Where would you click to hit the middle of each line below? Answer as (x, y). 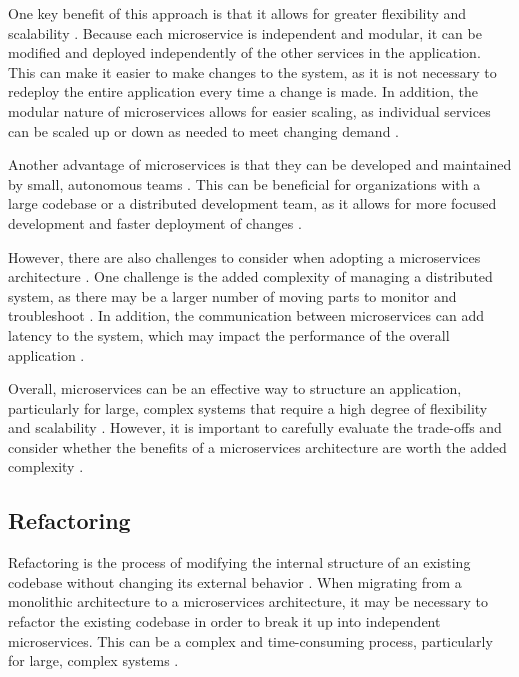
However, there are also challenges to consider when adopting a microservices (244, 256)
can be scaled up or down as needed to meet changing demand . (204, 130)
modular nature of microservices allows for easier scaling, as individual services (249, 110)
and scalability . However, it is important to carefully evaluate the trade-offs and (255, 427)
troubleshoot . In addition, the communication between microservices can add (246, 315)
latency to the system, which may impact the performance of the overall (229, 334)
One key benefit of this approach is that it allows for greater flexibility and (237, 13)
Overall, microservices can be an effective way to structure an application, (235, 388)
